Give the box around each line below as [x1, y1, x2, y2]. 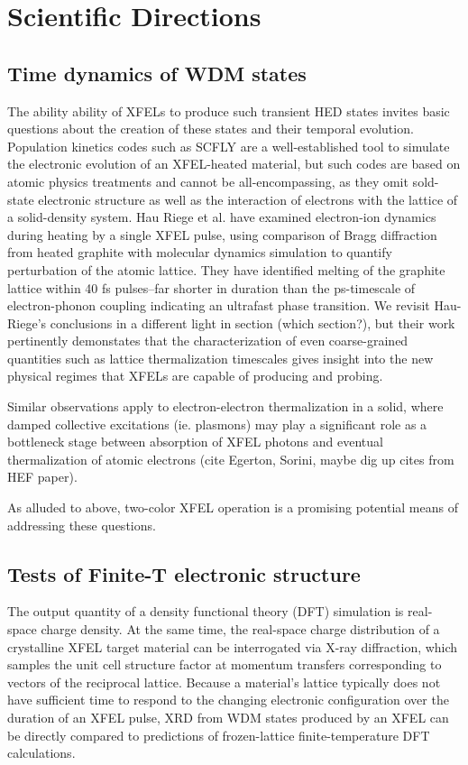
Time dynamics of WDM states [7, 59, 307, 87]
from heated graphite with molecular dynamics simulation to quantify [7, 243, 392, 262]
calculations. [7, 743, 76, 762]
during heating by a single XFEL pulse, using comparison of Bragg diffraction [7, 225, 437, 244]
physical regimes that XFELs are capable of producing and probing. [7, 366, 383, 385]
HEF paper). [7, 467, 78, 486]
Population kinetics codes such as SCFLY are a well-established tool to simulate [7, 136, 450, 155]
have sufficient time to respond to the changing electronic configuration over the [7, 690, 449, 709]
